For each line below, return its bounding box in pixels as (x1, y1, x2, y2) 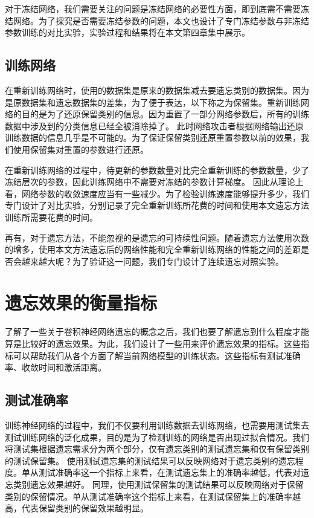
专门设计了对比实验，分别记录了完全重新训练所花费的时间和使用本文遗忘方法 (5, 199, 309, 212)
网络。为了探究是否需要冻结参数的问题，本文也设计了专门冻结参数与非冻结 (13, 14, 309, 27)
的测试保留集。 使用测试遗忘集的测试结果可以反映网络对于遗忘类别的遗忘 (5, 454, 295, 467)
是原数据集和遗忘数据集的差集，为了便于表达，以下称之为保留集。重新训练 (5, 96, 301, 108)
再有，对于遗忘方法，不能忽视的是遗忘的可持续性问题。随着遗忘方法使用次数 (5, 231, 309, 244)
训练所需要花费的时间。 (5, 210, 98, 223)
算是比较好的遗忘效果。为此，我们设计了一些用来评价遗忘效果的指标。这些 (5, 337, 301, 350)
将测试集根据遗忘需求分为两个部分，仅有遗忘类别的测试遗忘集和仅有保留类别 (5, 442, 309, 455)
